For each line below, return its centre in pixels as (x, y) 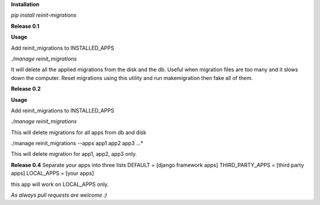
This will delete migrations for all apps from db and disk (79, 132)
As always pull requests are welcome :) (59, 195)
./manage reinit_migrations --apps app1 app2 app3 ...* (77, 143)
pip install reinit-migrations (44, 15)
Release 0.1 (25, 26)
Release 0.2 (26, 89)
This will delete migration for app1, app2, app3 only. (74, 154)
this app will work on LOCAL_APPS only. (60, 184)
